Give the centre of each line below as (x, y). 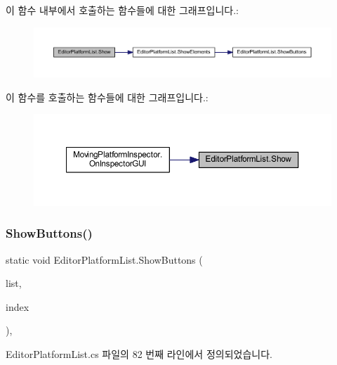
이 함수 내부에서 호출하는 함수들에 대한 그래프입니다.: (122, 10)
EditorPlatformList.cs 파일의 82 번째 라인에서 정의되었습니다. (139, 353)
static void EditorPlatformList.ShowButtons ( (104, 259)
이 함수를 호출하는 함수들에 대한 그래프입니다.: (107, 97)
